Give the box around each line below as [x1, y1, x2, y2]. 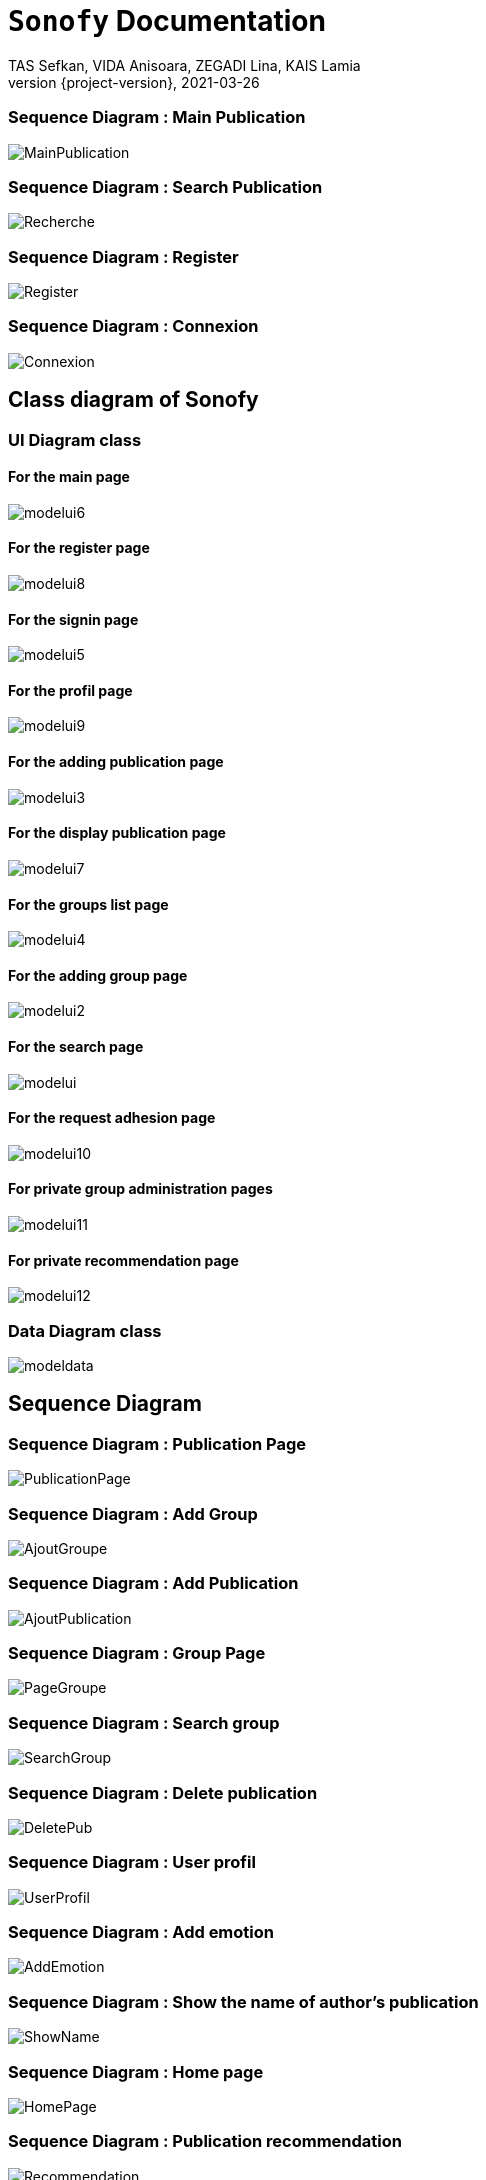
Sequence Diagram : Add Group [8, 1503, 258, 1524]
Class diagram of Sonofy [8, 387, 259, 413]
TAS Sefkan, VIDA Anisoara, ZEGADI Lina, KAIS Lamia [8, 56, 361, 74]
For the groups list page [8, 895, 169, 913]
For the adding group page [8, 966, 188, 984]
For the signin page [8, 610, 139, 628]
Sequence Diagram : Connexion [8, 316, 259, 337]
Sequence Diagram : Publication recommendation [8, 2131, 402, 2152]
